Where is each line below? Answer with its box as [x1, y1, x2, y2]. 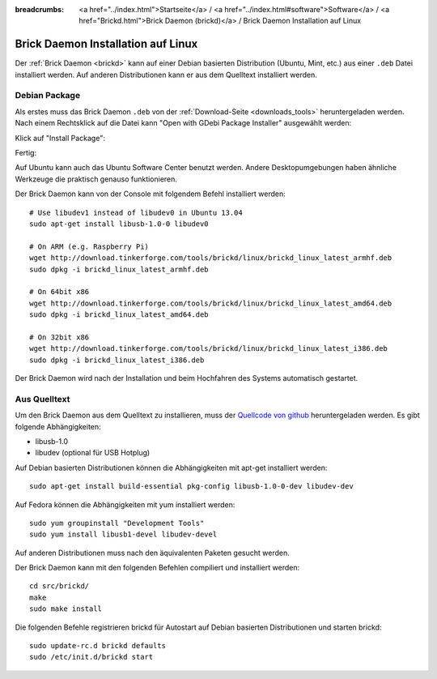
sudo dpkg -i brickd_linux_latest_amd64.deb [29, 310, 210, 319]
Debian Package [15, 90, 81, 101]
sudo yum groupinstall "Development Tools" [29, 519, 205, 527]
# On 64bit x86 [29, 288, 90, 297]
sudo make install [29, 604, 103, 613]
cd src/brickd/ [29, 582, 90, 591]
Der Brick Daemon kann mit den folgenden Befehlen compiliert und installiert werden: [15, 563, 299, 573]
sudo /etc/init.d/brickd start [29, 652, 154, 662]
